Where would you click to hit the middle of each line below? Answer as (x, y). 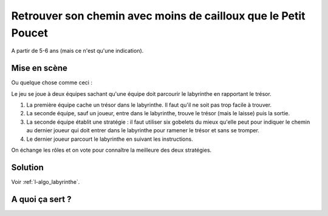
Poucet (29, 33)
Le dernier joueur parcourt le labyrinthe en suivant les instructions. (110, 139)
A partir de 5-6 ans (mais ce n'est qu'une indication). (77, 51)
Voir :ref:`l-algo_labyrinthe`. (46, 181)
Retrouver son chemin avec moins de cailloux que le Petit (159, 16)
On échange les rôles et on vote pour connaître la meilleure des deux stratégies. (111, 150)
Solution (27, 167)
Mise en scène (39, 68)
